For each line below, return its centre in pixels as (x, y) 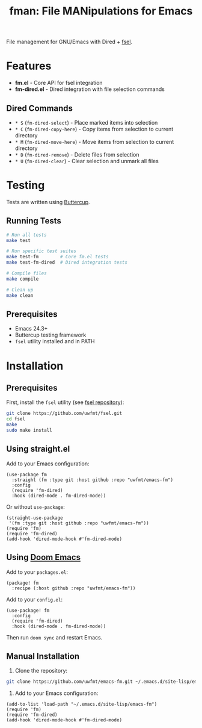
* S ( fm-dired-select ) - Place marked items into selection (86, 122)
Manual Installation (43, 656)
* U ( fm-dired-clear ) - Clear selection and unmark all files (87, 161)
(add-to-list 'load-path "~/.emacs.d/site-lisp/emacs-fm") (82, 705)
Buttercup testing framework (50, 335)
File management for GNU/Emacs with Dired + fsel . (69, 42)
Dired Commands (40, 108)
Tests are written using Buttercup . (48, 202)
